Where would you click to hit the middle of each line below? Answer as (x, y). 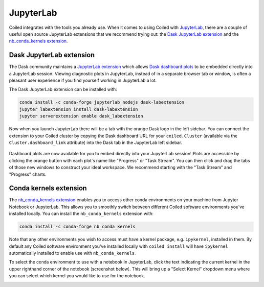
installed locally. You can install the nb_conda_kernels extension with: (81, 214)
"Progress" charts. (28, 174)
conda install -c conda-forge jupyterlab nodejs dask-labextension (102, 102)
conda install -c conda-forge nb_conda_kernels (77, 227)
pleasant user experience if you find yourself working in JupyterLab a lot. (83, 80)
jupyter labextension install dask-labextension (79, 109)
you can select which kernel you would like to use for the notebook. (77, 276)
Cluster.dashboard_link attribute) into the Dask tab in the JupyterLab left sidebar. (96, 143)
